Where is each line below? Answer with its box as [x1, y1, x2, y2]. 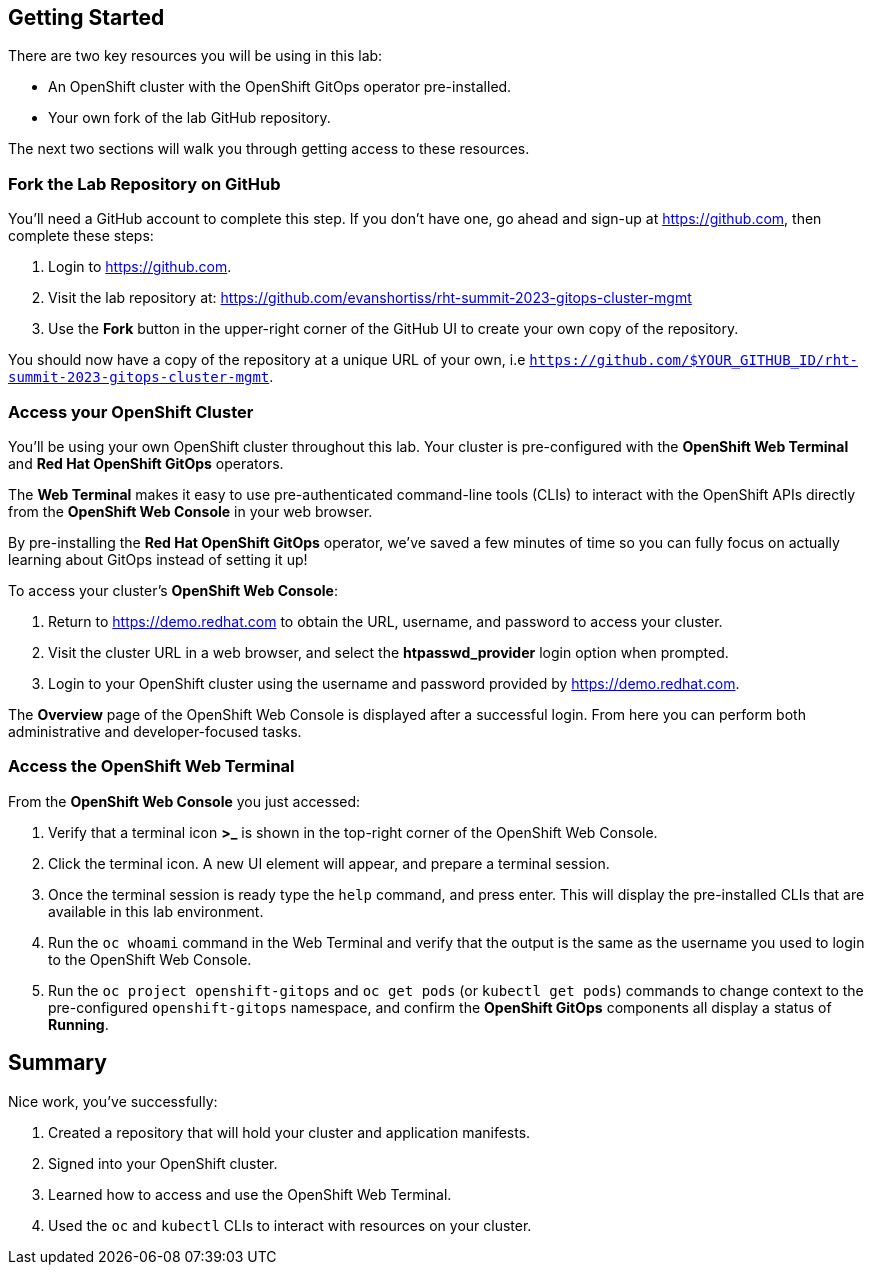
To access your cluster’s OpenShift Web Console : [8, 581, 338, 599]
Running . [48, 1015, 109, 1033]
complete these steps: [8, 227, 154, 245]
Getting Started [8, 5, 165, 30]
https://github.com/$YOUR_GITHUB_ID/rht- [529, 352, 859, 369]
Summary [8, 1050, 107, 1076]
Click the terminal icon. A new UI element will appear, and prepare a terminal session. [48, 854, 610, 872]
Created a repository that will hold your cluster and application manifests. [48, 1123, 531, 1141]
